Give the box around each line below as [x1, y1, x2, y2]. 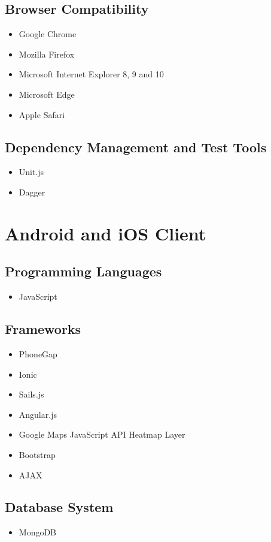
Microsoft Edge [19, 88, 75, 100]
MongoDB [19, 526, 57, 538]
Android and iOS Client [5, 221, 206, 245]
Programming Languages [5, 262, 162, 281]
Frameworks [5, 320, 81, 338]
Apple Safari [19, 108, 65, 121]
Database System [5, 498, 114, 516]
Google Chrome [19, 28, 77, 40]
